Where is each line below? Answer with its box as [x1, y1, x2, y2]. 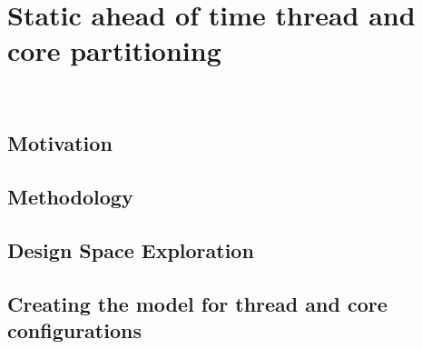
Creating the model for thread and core [7, 289, 388, 317]
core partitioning [7, 32, 221, 69]
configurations [7, 316, 142, 344]
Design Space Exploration [7, 235, 254, 264]
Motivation [7, 129, 113, 157]
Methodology [7, 183, 133, 211]
